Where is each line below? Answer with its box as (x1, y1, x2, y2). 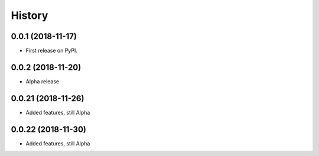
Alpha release (25, 77, 60, 85)
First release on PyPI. (25, 47, 78, 54)
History (11, 9, 48, 22)
